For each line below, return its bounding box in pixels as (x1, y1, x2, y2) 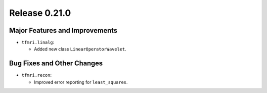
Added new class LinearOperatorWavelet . (34, 46, 127, 52)
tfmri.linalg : (21, 40, 54, 46)
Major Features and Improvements (9, 26, 118, 35)
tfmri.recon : (21, 72, 52, 78)
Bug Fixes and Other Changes (9, 59, 103, 68)
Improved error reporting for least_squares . (34, 79, 128, 85)
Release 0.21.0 (9, 7, 71, 18)
